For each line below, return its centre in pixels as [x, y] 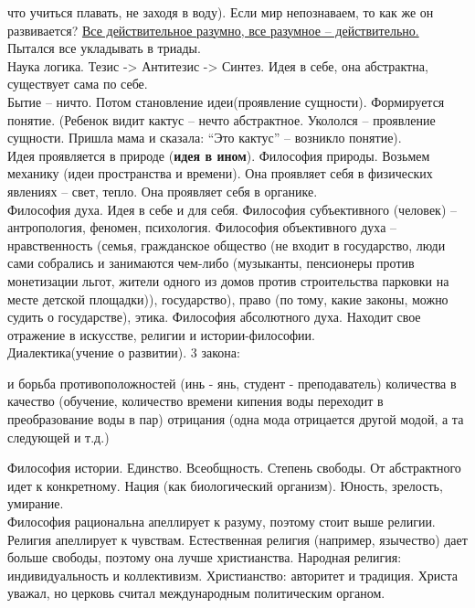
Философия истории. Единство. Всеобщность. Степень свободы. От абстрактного [234, 468]
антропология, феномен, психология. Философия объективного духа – [202, 227]
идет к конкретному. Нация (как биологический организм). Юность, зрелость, [225, 485]
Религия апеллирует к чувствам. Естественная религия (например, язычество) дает [237, 539]
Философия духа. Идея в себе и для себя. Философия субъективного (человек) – [232, 209]
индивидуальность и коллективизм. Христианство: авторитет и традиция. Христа [233, 575]
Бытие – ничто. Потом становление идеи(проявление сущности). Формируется [226, 101]
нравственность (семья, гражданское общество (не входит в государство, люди [227, 245]
